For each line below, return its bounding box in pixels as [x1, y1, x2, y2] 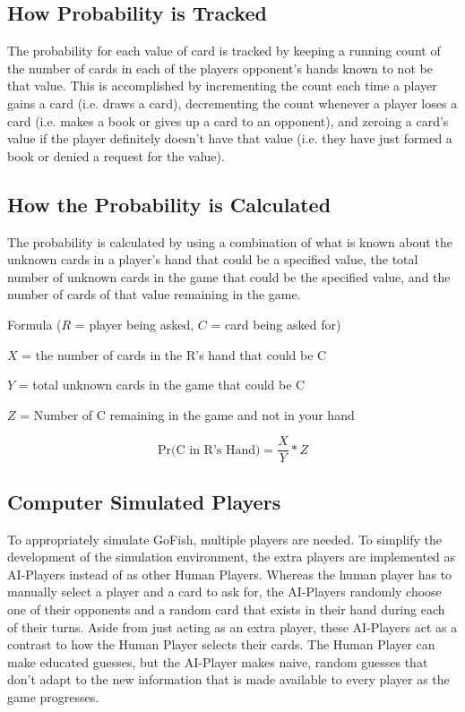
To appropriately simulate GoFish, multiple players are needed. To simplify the [7, 529, 442, 548]
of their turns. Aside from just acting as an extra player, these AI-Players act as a [7, 617, 458, 636]
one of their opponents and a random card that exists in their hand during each [7, 599, 445, 618]
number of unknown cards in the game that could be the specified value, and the [7, 267, 451, 286]
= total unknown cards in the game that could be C [18, 375, 306, 394]
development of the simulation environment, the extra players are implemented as [7, 547, 456, 566]
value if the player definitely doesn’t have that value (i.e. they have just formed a [7, 129, 452, 148]
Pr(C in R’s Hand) [158, 443, 261, 457]
